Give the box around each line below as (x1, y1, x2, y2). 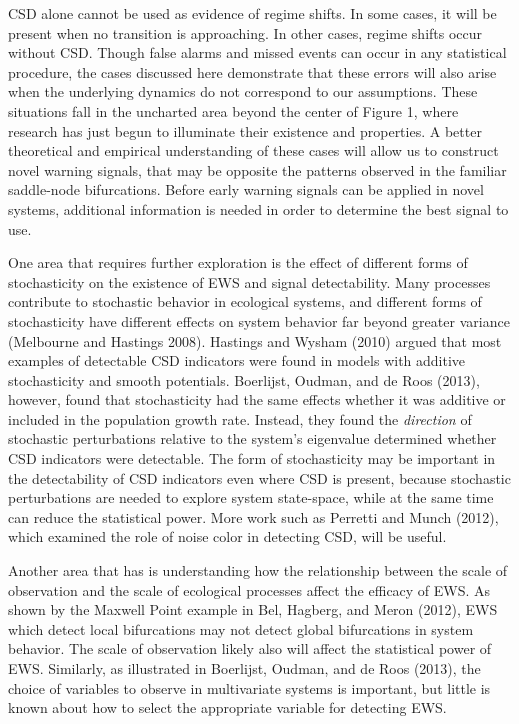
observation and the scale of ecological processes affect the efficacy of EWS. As (8, 579, 491, 600)
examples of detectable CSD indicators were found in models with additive (8, 350, 466, 371)
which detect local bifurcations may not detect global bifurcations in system (8, 618, 474, 639)
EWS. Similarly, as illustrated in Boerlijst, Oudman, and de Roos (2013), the (8, 658, 481, 678)
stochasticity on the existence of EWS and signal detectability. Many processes (8, 271, 491, 292)
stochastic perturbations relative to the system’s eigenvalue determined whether (8, 428, 497, 449)
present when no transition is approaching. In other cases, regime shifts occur (8, 22, 483, 43)
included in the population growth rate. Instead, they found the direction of (8, 408, 472, 429)
